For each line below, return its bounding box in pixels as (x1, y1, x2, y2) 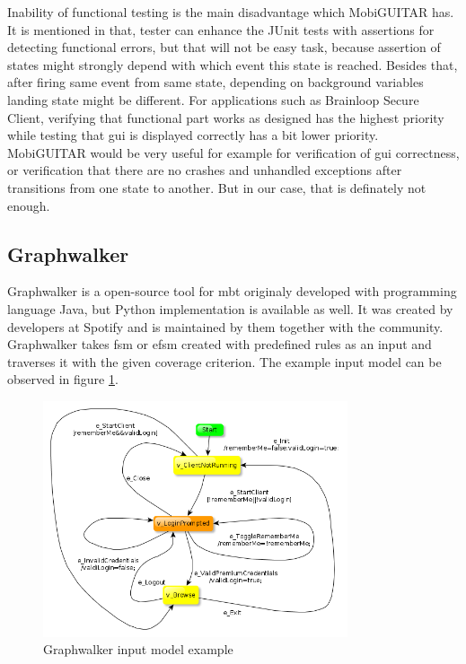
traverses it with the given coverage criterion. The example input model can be (7, 352, 442, 371)
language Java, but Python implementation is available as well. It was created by (7, 299, 453, 318)
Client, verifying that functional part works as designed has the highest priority (7, 108, 444, 127)
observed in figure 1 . (7, 370, 119, 389)
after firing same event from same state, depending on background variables (7, 73, 424, 92)
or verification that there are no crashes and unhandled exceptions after (7, 161, 402, 179)
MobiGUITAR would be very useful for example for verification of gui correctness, (7, 143, 460, 162)
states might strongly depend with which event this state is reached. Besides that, (7, 55, 458, 74)
